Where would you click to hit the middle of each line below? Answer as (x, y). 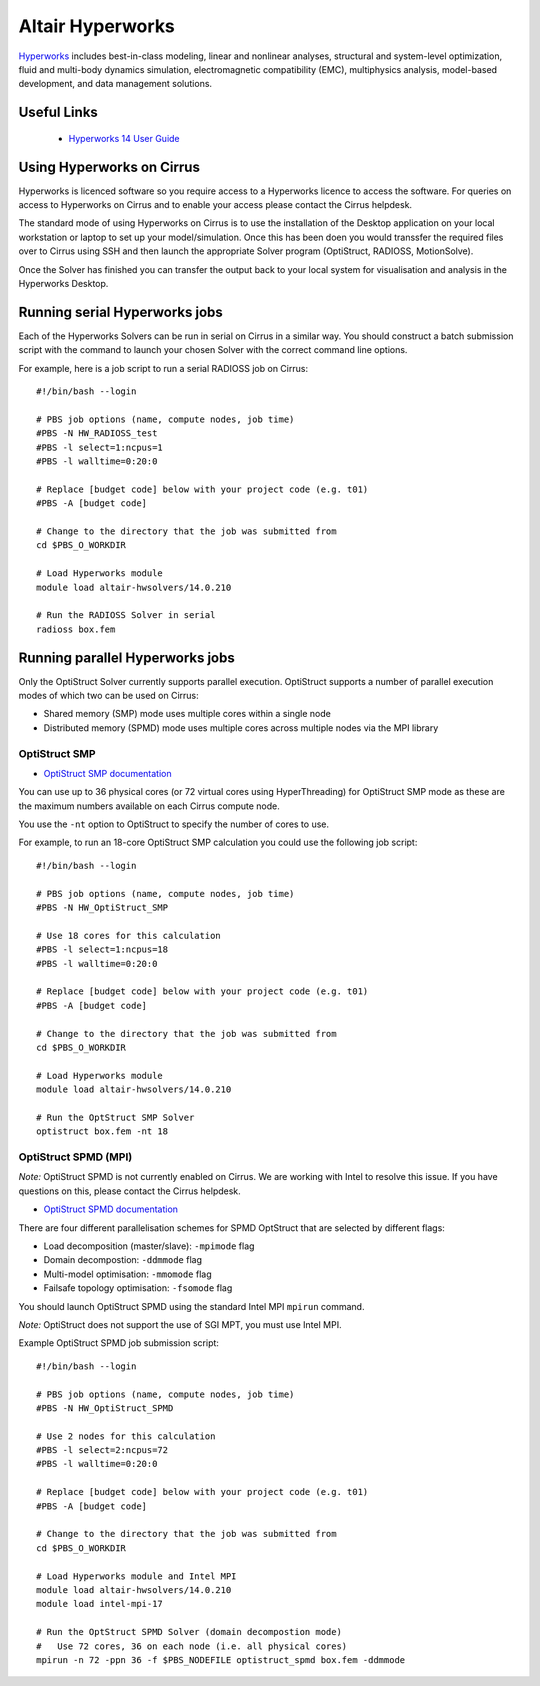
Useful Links (58, 112)
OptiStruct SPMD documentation (111, 1209)
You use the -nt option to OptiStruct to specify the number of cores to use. (174, 824)
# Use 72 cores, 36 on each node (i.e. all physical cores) (192, 1646)
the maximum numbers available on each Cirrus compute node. (149, 806)
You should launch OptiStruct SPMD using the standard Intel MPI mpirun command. (191, 1306)
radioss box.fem (76, 629)
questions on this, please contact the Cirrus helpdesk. (130, 1191)
